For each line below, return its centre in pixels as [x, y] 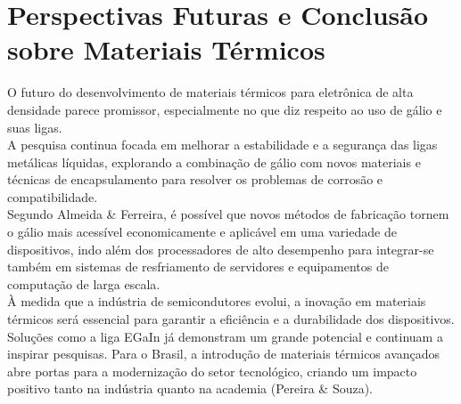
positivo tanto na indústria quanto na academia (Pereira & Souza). [190, 388]
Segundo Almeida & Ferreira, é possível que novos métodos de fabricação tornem [228, 214]
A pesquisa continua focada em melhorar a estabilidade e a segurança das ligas [222, 145]
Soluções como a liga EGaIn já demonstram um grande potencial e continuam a [225, 336]
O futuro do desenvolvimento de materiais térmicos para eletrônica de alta [210, 92]
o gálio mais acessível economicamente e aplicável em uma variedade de [202, 232]
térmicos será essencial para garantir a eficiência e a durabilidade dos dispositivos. [231, 319]
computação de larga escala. [84, 283]
